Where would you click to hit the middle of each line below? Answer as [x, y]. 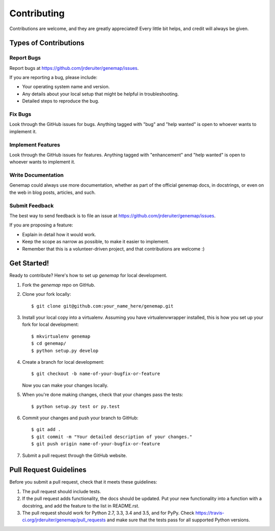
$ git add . [46, 429]
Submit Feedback [32, 206]
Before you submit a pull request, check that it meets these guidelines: [83, 482]
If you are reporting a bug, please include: [53, 78]
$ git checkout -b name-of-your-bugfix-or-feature [96, 374]
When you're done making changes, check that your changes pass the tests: [103, 395]
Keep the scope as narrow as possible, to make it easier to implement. [96, 242]
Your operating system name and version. [66, 87]
